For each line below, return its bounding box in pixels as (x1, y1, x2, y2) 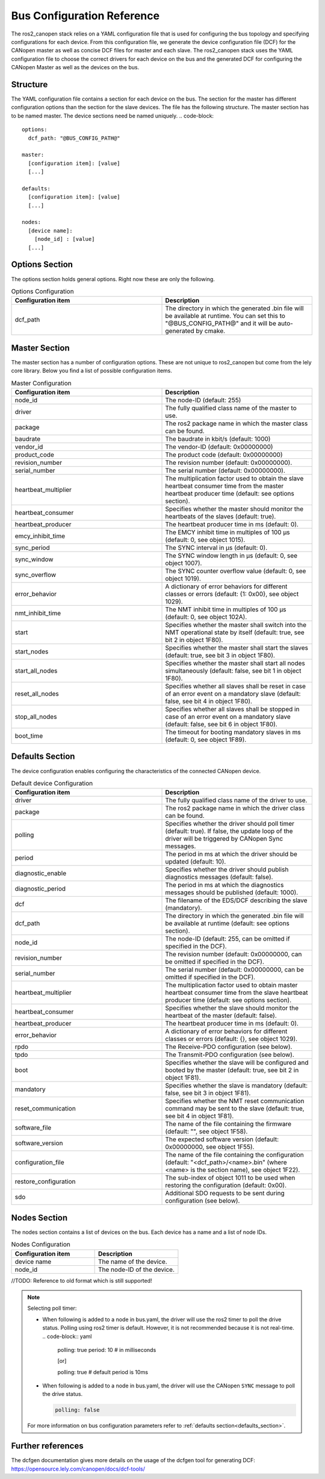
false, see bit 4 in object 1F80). (165, 697, 253, 705)
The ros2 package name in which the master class (165, 419, 308, 428)
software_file (14, 1124, 52, 1132)
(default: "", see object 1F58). (165, 1127, 248, 1136)
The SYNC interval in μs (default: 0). (165, 544, 268, 552)
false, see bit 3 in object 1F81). (165, 1089, 251, 1097)
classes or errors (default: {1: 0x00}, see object (165, 590, 299, 598)
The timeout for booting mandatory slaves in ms (165, 728, 301, 736)
